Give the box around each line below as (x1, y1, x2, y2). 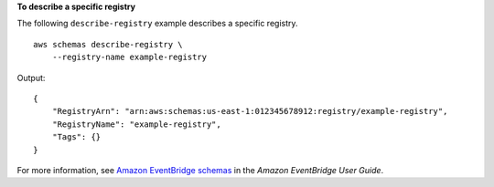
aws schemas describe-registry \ (33, 39, 183, 49)
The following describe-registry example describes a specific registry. (16, 18, 298, 29)
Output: (16, 72, 46, 83)
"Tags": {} (51, 132, 102, 142)
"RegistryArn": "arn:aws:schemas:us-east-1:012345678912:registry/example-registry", (51, 106, 448, 117)
